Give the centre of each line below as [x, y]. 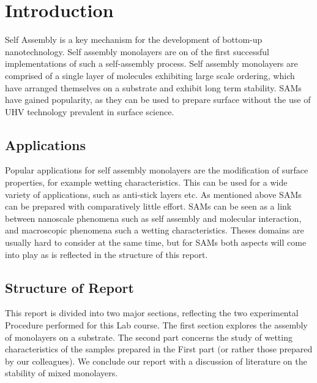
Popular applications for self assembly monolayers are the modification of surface [157, 170]
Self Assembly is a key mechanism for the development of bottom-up [134, 40]
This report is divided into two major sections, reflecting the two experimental [152, 313]
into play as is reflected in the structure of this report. [106, 254]
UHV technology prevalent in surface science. [90, 111]
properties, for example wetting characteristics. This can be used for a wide [146, 182]
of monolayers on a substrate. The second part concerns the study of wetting [149, 337]
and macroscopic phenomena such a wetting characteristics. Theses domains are [155, 230]
